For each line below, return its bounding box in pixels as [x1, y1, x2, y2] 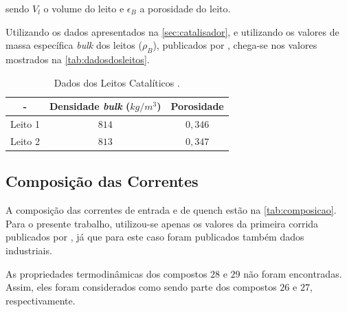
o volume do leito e [43, 1, 124, 15]
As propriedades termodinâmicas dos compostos [5, 266, 208, 280]
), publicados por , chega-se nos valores [153, 38, 317, 52]
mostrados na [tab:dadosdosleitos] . [5, 52, 150, 66]
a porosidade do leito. [139, 1, 231, 15]
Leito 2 [10, 133, 40, 148]
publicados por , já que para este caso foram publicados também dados [5, 230, 304, 244]
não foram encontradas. [243, 266, 342, 280]
